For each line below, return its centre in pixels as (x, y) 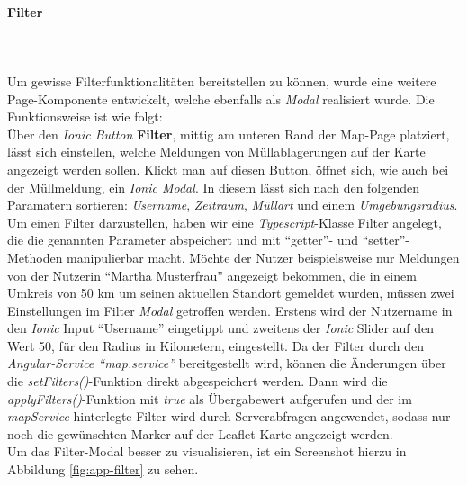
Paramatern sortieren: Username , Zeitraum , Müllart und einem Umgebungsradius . (233, 205)
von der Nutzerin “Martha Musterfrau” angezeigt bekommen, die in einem (212, 275)
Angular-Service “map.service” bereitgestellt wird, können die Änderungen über (227, 363)
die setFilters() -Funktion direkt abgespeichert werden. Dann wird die (198, 381)
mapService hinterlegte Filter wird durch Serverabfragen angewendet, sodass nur (229, 416)
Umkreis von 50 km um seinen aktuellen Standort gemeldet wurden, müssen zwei (231, 293)
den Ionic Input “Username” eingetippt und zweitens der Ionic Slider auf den (221, 328)
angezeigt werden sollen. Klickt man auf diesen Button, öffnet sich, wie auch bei (228, 169)
